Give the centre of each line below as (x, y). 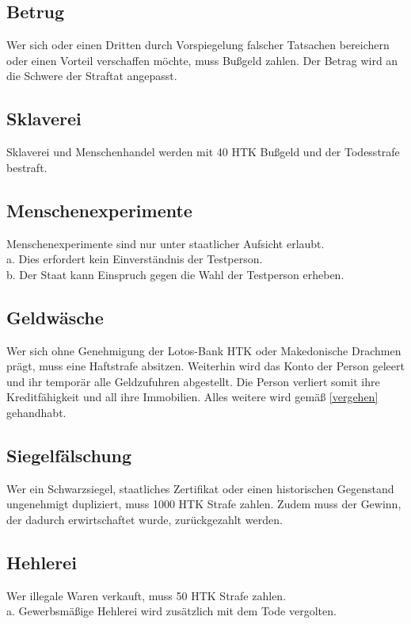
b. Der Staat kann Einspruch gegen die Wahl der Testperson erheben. (175, 274)
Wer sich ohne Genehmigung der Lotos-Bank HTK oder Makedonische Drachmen (204, 350)
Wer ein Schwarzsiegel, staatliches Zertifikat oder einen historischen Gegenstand (200, 488)
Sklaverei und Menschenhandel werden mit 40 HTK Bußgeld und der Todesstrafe (203, 152)
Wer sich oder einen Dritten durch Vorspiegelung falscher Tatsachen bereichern (198, 45)
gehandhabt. (36, 412)
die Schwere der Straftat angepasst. (92, 76)
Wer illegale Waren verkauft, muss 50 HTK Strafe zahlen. (147, 595)
